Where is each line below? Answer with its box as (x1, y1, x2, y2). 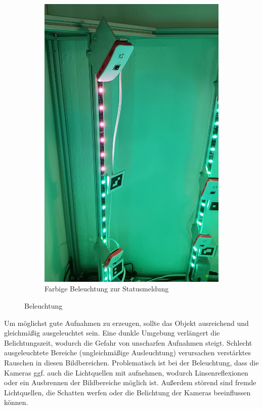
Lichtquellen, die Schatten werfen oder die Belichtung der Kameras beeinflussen (4, 387, 251, 397)
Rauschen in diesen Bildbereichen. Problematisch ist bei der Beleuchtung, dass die (4, 357, 259, 367)
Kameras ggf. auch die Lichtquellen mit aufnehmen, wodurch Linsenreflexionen (4, 367, 248, 378)
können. (4, 397, 28, 407)
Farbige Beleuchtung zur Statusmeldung (45, 283, 169, 294)
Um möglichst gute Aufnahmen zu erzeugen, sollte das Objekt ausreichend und (4, 317, 249, 328)
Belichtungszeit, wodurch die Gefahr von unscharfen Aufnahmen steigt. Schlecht (4, 337, 252, 348)
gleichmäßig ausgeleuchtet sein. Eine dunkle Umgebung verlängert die (4, 327, 220, 338)
